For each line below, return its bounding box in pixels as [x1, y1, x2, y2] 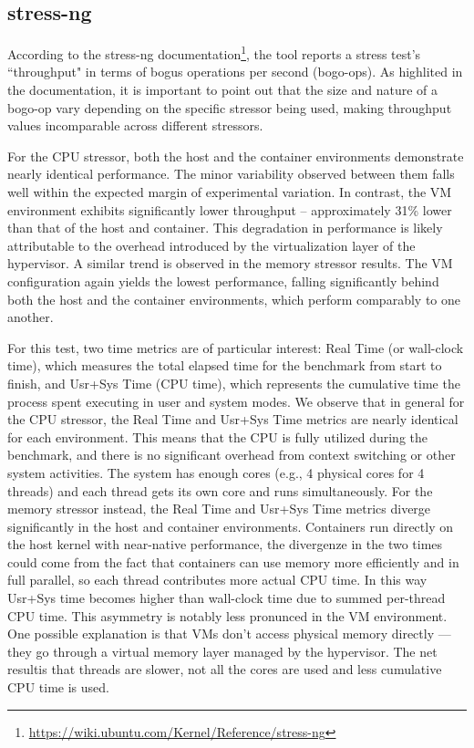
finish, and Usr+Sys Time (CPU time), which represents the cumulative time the [7, 373, 460, 392]
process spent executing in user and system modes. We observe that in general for [7, 391, 465, 410]
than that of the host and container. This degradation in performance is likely [7, 218, 443, 237]
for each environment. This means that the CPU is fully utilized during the [7, 427, 428, 446]
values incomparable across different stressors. [7, 116, 263, 135]
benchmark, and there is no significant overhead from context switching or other [7, 445, 456, 464]
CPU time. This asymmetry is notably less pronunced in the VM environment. [7, 606, 448, 625]
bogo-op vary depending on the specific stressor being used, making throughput [7, 98, 452, 117]
